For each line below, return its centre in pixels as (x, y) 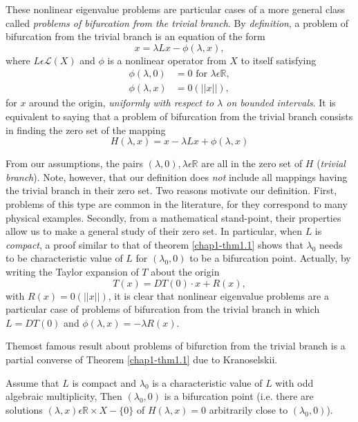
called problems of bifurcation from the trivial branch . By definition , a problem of (177, 22)
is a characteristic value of (207, 382)
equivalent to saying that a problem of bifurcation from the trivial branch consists (179, 116)
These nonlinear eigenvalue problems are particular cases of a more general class (176, 9)
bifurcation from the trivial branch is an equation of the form (135, 36)
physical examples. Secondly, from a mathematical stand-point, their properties (173, 217)
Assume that (32, 382)
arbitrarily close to (248, 409)
